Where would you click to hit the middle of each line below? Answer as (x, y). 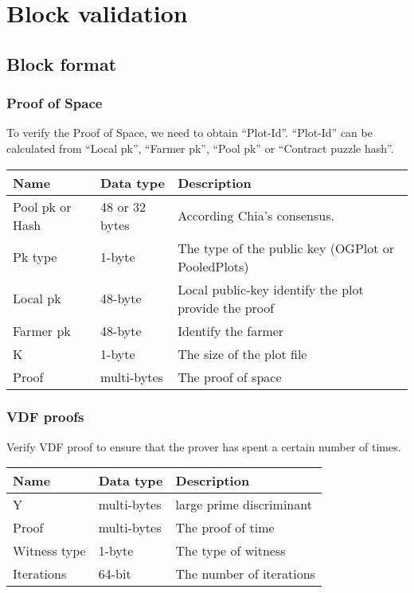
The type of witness (230, 551)
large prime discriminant (244, 505)
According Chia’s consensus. (256, 216)
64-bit (115, 574)
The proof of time (225, 528)
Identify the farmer (231, 330)
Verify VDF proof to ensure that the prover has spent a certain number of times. (204, 446)
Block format (62, 63)
